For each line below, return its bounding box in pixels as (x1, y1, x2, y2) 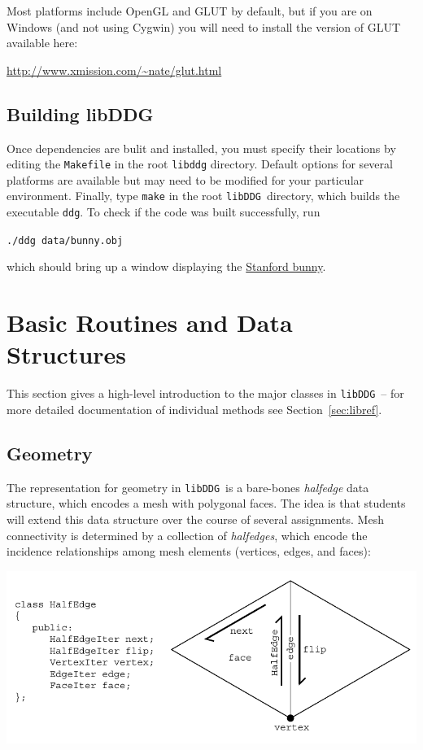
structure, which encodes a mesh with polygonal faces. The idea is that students (7, 495, 406, 512)
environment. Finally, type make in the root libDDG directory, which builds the (7, 187, 400, 204)
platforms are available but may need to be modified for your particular (7, 171, 364, 188)
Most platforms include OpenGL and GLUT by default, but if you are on (7, 2, 373, 19)
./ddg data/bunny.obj (7, 234, 124, 246)
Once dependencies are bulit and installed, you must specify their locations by (7, 139, 396, 156)
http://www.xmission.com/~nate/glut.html (7, 61, 222, 78)
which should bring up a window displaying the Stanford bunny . (7, 258, 326, 275)
